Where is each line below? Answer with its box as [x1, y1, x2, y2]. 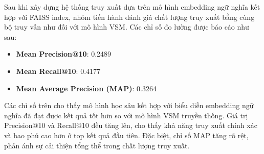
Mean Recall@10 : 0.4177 [16, 65, 101, 76]
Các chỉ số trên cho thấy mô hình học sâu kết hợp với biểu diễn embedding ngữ [4, 100, 254, 111]
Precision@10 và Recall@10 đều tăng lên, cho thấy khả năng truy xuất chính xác [4, 120, 257, 131]
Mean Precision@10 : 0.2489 [16, 48, 112, 59]
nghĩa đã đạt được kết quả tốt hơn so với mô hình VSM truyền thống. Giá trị [4, 110, 248, 120]
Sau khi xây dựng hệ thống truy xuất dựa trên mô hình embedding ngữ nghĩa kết [4, 2, 260, 12]
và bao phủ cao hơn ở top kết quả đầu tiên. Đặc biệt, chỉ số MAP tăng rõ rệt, [4, 130, 249, 140]
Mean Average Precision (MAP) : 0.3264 [16, 83, 157, 93]
